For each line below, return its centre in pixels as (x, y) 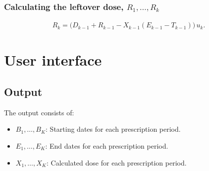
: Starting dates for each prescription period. (113, 129)
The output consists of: (39, 112)
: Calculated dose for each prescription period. (116, 162)
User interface (53, 60)
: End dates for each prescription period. (107, 146)
